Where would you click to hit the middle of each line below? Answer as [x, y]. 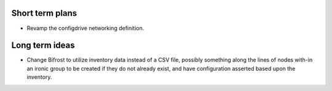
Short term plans [44, 13]
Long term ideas [43, 45]
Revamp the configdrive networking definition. [85, 28]
